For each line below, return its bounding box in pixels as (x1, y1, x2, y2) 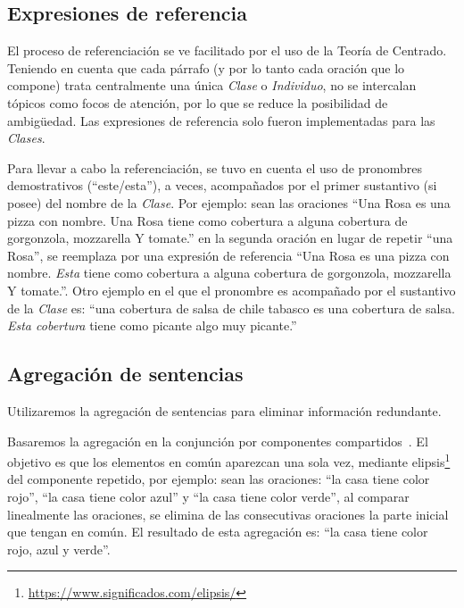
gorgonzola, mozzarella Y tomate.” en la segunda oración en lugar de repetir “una (7, 229, 453, 247)
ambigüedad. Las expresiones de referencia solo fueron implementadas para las (7, 111, 435, 129)
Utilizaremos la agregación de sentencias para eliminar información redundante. (7, 401, 442, 420)
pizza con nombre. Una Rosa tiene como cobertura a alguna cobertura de (7, 211, 408, 229)
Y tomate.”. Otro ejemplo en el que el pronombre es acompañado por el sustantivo (7, 280, 456, 299)
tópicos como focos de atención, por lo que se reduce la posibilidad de (7, 93, 388, 112)
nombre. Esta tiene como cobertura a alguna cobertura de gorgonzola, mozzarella (7, 263, 452, 282)
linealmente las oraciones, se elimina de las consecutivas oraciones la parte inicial (7, 504, 449, 523)
